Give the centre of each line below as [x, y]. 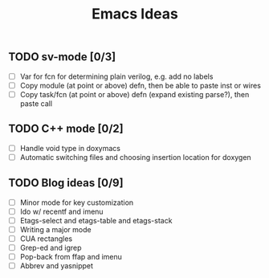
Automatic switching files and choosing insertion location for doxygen [135, 157]
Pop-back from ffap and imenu [71, 256]
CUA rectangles [46, 239]
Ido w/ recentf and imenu [61, 211]
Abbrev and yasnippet [57, 265]
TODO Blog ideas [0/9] [66, 183]
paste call [36, 103]
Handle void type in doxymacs [70, 148]
